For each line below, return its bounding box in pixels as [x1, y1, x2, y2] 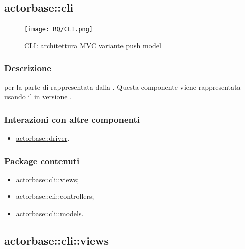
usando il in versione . [4, 91, 72, 102]
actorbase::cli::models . [16, 208, 84, 219]
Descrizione [4, 62, 51, 74]
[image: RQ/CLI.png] [24, 26, 93, 33]
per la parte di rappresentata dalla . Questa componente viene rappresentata [4, 81, 241, 92]
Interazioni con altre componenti [4, 113, 140, 125]
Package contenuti [4, 154, 80, 167]
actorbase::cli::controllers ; [16, 191, 94, 202]
